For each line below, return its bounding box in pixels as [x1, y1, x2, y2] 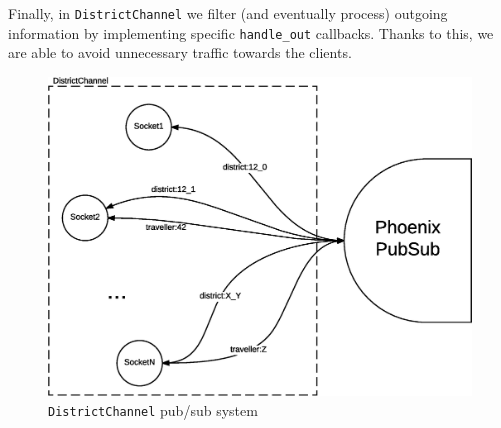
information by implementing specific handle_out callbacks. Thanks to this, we [8, 22, 494, 43]
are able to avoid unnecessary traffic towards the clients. [8, 42, 352, 63]
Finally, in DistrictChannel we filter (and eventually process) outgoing [8, 3, 448, 23]
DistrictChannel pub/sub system [48, 399, 258, 420]
